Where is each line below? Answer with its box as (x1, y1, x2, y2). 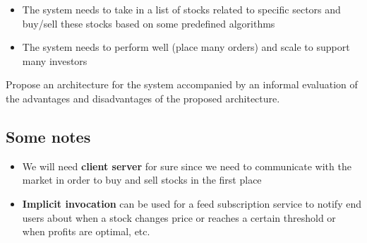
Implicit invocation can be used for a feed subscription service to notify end (22, 196, 361, 211)
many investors (22, 53, 88, 68)
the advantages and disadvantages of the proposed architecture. (6, 90, 280, 105)
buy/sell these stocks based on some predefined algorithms (22, 16, 275, 30)
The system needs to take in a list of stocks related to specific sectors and (22, 2, 341, 16)
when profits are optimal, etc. (22, 224, 150, 239)
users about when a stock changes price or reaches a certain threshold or (22, 210, 336, 225)
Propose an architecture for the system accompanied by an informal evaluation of (6, 77, 358, 92)
